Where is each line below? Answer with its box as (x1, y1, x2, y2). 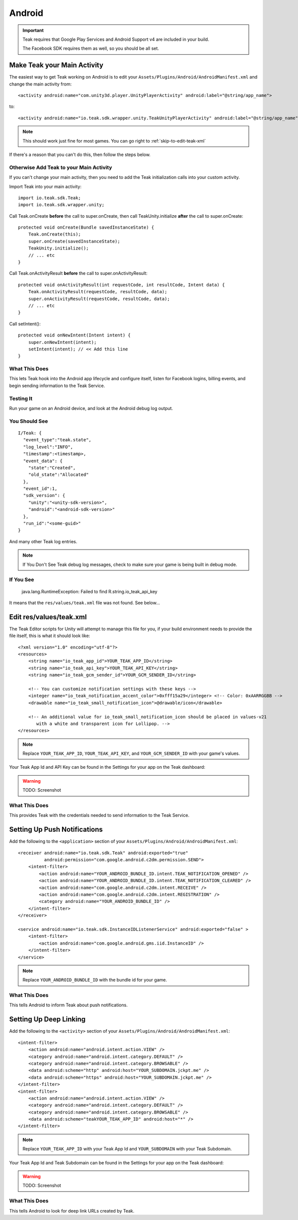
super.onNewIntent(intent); (28, 339, 97, 345)
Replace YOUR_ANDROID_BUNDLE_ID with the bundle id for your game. (22, 977, 167, 983)
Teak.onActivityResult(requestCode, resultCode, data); (28, 289, 167, 295)
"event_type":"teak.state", (23, 437, 92, 443)
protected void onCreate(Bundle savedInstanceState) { (18, 225, 154, 231)
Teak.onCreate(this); (28, 232, 81, 237)
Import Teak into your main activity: (9, 183, 82, 189)
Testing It (9, 395, 33, 402)
